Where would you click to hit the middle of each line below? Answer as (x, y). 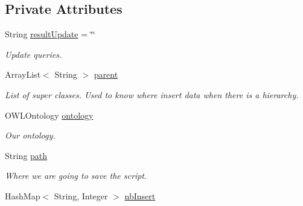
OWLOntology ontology (49, 115)
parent (106, 74)
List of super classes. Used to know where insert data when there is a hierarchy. (152, 94)
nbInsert (140, 195)
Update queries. (33, 54)
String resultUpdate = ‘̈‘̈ (50, 34)
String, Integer (81, 195)
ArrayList (23, 74)
